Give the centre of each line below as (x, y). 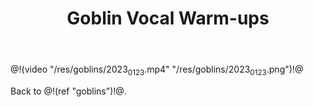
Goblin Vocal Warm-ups (168, 18)
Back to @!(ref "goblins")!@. (68, 91)
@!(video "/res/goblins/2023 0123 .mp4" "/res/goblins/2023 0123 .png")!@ (157, 70)
